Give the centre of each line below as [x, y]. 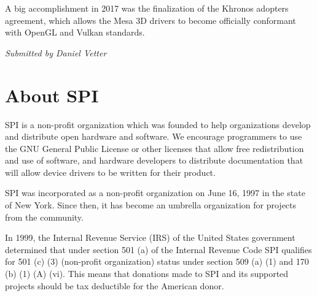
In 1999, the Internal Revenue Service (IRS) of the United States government [150, 237]
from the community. [44, 217]
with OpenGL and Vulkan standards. [75, 32]
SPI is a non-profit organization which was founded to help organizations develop [158, 124]
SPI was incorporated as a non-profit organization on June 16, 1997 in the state [155, 193]
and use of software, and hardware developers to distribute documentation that [154, 160]
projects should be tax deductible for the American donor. [115, 285]
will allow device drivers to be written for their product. [110, 172]
